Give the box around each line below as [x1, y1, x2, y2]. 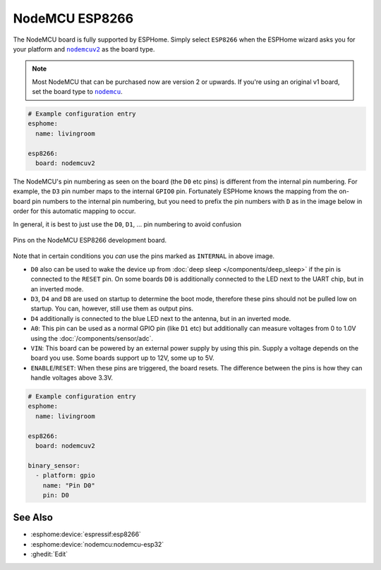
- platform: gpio [35, 471, 95, 480]
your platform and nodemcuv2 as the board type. [13, 44, 155, 53]
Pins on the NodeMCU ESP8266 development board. [13, 236, 167, 244]
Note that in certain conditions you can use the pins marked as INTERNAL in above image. [13, 252, 275, 260]
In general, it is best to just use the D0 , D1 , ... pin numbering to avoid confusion [13, 219, 241, 229]
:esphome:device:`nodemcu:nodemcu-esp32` [30, 540, 164, 548]
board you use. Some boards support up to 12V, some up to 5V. [30, 353, 214, 363]
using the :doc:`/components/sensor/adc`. [30, 334, 154, 342]
